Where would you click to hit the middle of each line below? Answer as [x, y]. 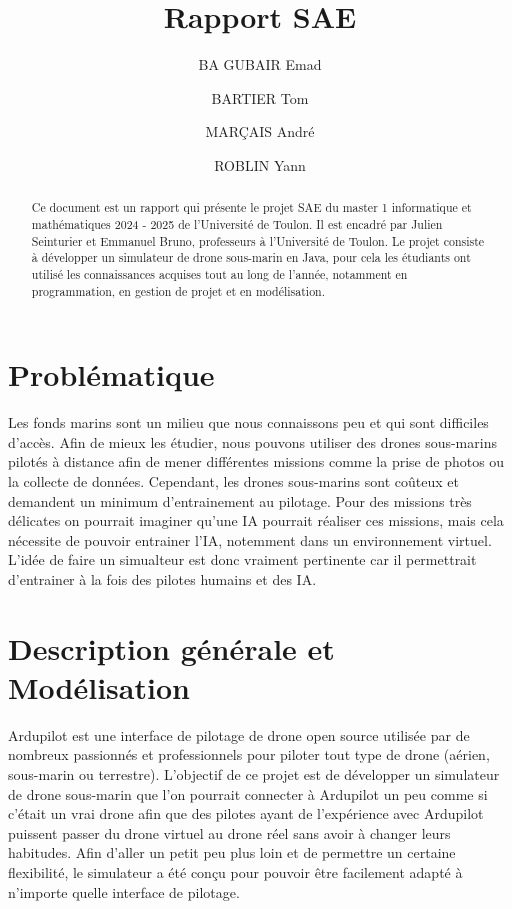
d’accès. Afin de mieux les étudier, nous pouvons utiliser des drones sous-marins [252, 441]
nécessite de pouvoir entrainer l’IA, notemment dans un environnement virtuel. [250, 539]
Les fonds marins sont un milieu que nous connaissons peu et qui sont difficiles [248, 422]
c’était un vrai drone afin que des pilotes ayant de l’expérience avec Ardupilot [246, 813]
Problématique [111, 374]
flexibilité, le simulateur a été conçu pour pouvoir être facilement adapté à [235, 871]
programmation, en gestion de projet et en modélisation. [178, 290]
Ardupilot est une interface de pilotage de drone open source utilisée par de [239, 734]
